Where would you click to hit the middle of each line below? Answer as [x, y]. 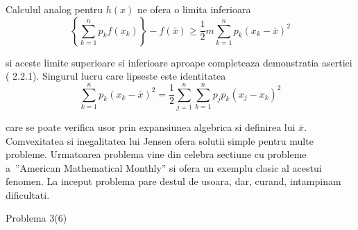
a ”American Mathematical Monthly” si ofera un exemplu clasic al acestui [164, 167]
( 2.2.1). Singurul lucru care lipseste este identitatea [116, 76]
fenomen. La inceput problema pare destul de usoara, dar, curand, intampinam [173, 181]
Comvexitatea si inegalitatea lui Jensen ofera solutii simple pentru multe [160, 140]
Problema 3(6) [36, 218]
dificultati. [28, 194]
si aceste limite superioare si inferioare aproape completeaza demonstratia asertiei [179, 62]
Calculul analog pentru [54, 9]
